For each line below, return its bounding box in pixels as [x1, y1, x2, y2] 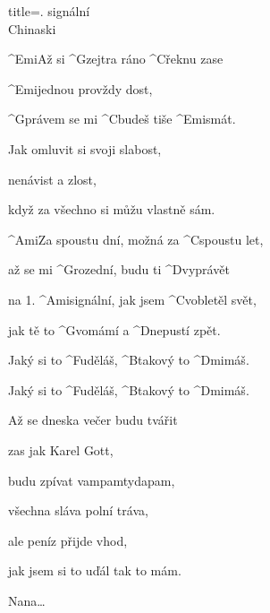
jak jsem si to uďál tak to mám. [8, 561, 181, 580]
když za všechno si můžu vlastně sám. [8, 200, 215, 219]
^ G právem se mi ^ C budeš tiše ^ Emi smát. [8, 109, 236, 128]
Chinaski [8, 19, 56, 38]
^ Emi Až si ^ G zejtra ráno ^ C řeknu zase [8, 49, 224, 68]
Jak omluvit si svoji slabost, [8, 139, 162, 158]
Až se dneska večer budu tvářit [8, 410, 178, 429]
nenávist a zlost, [8, 169, 97, 188]
